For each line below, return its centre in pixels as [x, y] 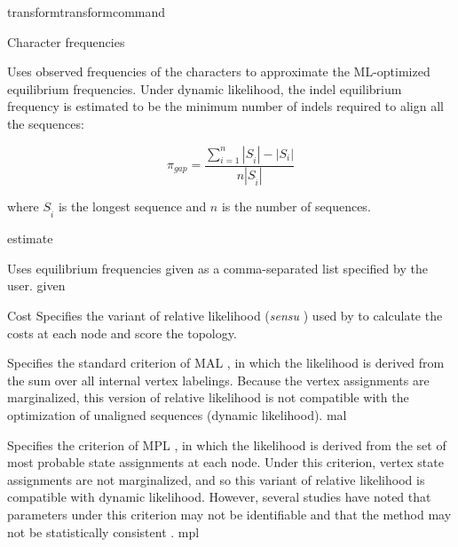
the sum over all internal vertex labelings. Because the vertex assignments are [218, 380]
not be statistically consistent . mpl [103, 531]
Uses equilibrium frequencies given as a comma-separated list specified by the [217, 268]
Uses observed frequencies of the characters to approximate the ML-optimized [219, 71]
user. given [36, 285]
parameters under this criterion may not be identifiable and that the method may [229, 514]
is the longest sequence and [132, 206]
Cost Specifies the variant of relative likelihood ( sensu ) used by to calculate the [225, 315]
